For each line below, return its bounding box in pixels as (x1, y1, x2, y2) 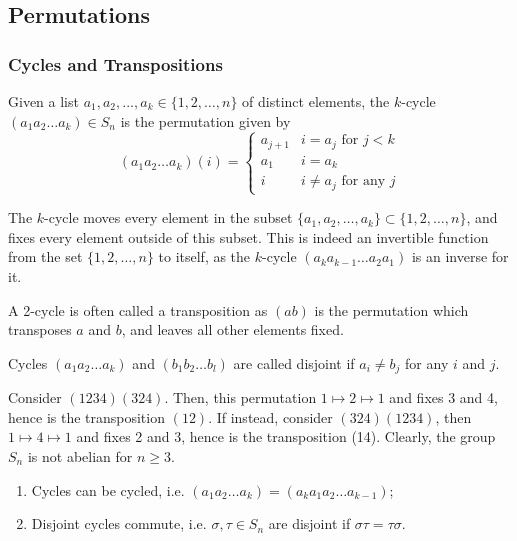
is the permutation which (314, 299, 469, 320)
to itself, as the (158, 246, 251, 267)
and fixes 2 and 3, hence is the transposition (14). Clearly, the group (76, 426, 496, 447)
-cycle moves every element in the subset (44, 207, 293, 228)
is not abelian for (27, 445, 133, 466)
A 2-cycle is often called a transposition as (8, 299, 268, 320)
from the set (8, 246, 83, 267)
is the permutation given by (120, 110, 291, 131)
